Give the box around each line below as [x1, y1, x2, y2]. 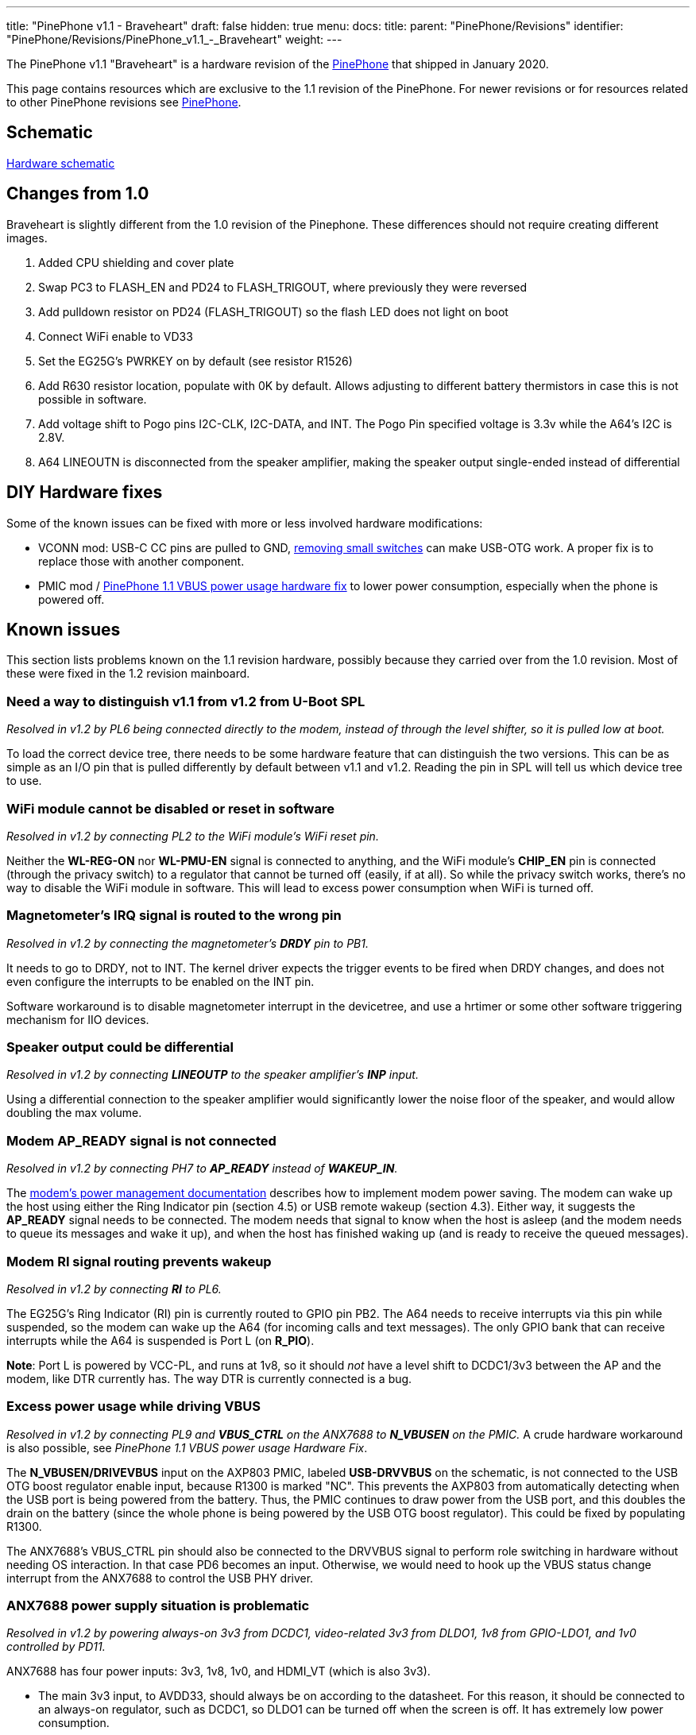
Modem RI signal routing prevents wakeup [6, 1253, 272, 1269]
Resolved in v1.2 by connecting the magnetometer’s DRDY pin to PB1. [6, 936, 369, 950]
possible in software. [38, 392, 147, 406]
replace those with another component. [38, 554, 245, 568]
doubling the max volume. [6, 1106, 142, 1120]
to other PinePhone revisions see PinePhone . [6, 95, 242, 109]
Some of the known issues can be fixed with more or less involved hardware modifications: [6, 516, 483, 530]
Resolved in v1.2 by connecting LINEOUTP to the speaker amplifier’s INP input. [6, 1068, 419, 1082]
